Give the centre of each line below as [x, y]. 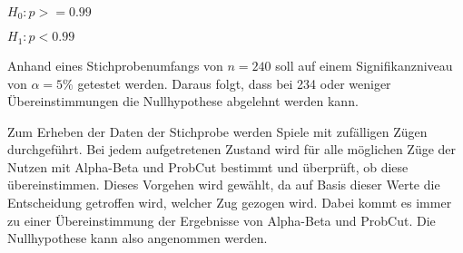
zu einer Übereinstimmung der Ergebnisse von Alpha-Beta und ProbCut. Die [222, 220]
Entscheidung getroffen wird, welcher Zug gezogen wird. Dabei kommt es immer [230, 203]
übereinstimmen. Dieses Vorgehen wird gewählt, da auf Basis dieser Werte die [224, 185]
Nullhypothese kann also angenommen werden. [138, 238]
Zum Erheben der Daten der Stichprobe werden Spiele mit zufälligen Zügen [217, 131]
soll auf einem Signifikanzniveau [364, 65]
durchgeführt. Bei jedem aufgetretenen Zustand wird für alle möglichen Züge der [232, 149]
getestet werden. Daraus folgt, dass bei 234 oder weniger [234, 83]
